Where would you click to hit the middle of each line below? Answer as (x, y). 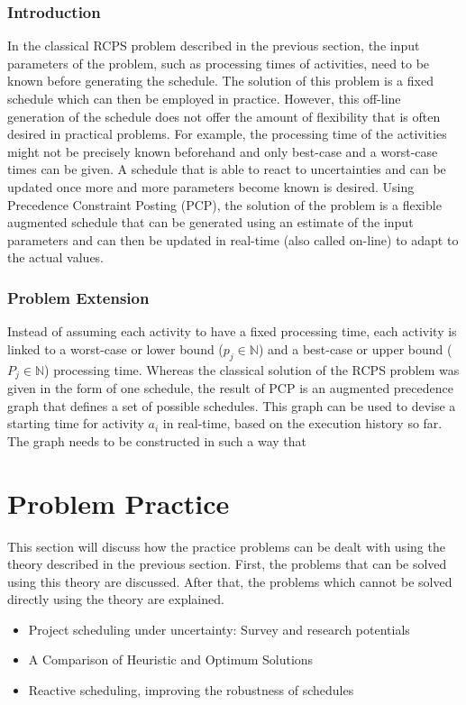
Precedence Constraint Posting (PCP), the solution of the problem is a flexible (224, 204)
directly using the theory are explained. (116, 599)
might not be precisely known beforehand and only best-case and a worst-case (223, 151)
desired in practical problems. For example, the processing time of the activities (227, 134)
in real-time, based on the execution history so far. (302, 423)
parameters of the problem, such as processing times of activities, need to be (219, 63)
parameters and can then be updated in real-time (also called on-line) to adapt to (233, 239)
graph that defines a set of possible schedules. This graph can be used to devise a (232, 405)
